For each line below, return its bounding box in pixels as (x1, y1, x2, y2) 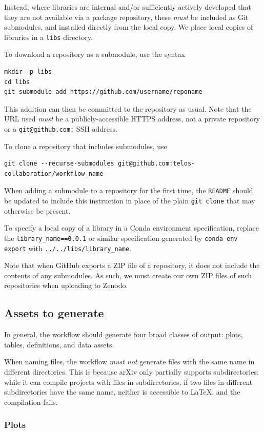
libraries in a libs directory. (4, 31, 93, 42)
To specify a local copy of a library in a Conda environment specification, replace (4, 222, 259, 233)
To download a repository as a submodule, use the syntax (4, 49, 185, 59)
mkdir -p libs (4, 68, 52, 76)
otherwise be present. (4, 205, 71, 216)
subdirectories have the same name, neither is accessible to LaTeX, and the (4, 386, 240, 397)
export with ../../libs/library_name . (4, 242, 132, 253)
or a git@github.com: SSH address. (4, 124, 117, 134)
